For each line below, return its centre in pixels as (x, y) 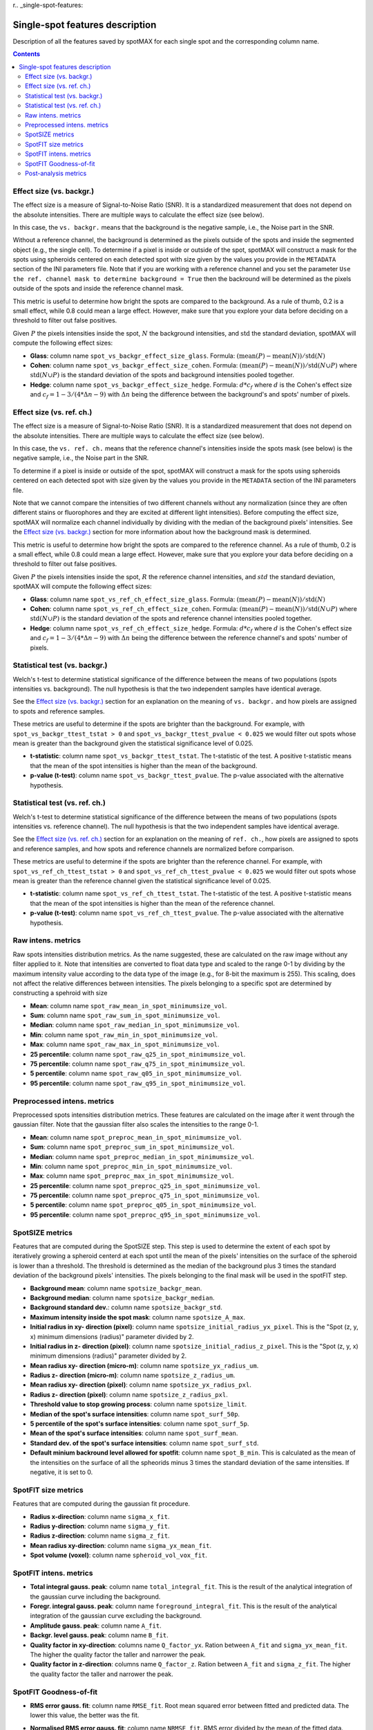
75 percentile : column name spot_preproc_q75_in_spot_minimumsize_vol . (145, 1195)
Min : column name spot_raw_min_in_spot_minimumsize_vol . (124, 1035)
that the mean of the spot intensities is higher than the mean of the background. (144, 765)
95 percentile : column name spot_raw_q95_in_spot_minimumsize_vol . (138, 1083)
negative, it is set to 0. (61, 1472)
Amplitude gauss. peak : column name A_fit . (96, 1626)
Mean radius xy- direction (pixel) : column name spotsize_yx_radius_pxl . (141, 1385)
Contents (27, 54)
